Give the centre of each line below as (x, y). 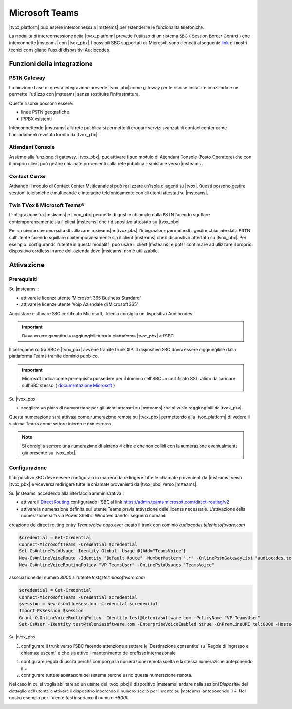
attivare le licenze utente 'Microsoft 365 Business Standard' (81, 298)
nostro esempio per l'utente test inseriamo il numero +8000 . (69, 698)
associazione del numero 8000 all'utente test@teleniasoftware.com (77, 577)
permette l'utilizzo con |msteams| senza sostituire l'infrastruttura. (74, 94)
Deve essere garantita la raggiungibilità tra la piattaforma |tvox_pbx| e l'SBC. (99, 336)
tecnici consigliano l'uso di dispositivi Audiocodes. (60, 50)
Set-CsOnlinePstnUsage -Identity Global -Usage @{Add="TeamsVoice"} (103, 551)
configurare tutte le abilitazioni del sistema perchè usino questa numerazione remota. (107, 675)
